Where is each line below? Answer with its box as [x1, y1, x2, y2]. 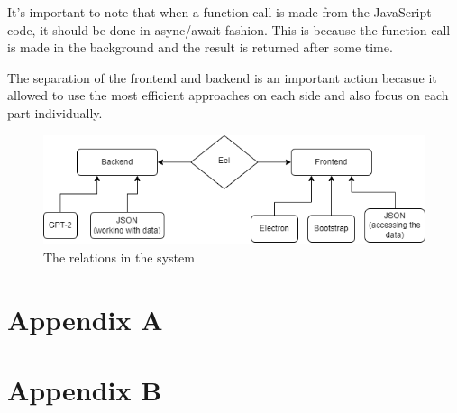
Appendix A [7, 300, 163, 337]
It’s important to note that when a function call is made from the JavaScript [7, 3, 432, 21]
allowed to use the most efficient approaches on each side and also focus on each [7, 86, 449, 105]
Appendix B [7, 372, 162, 408]
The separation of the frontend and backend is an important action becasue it [7, 68, 437, 87]
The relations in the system [43, 247, 195, 266]
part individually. [7, 103, 103, 122]
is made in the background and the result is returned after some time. [7, 38, 393, 57]
